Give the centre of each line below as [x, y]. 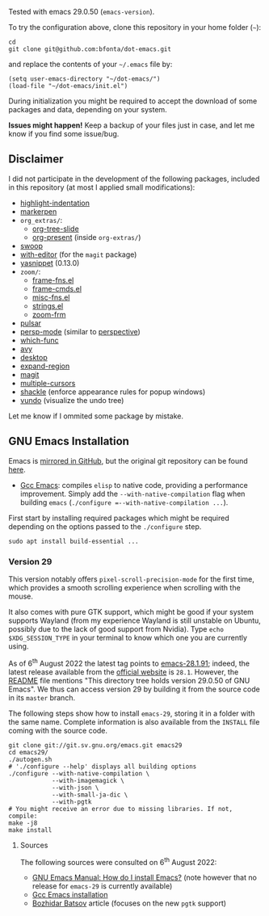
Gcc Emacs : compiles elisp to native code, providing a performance [134, 485]
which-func [39, 340]
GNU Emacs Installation [69, 441]
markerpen [38, 211]
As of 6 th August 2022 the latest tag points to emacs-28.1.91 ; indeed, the [129, 662]
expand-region [45, 366]
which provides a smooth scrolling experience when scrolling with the [124, 587]
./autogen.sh [30, 759]
